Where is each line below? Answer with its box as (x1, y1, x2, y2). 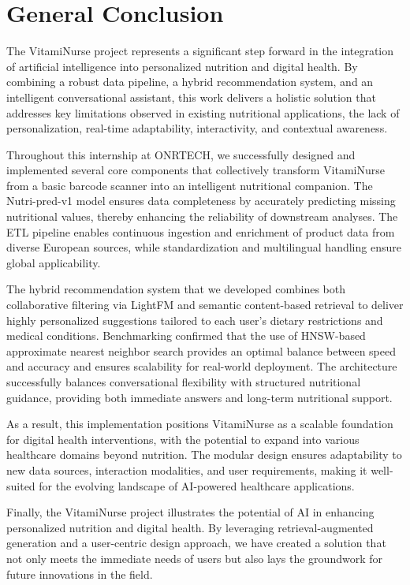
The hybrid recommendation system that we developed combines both (6, 281, 346, 297)
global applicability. (6, 254, 101, 270)
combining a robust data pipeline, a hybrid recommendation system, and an (6, 73, 374, 90)
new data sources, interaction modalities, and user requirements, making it (6, 461, 367, 478)
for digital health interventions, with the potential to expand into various (6, 430, 360, 447)
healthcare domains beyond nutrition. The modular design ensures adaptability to (6, 446, 402, 463)
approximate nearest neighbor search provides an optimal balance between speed (6, 342, 396, 359)
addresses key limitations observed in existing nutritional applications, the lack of (6, 104, 400, 121)
